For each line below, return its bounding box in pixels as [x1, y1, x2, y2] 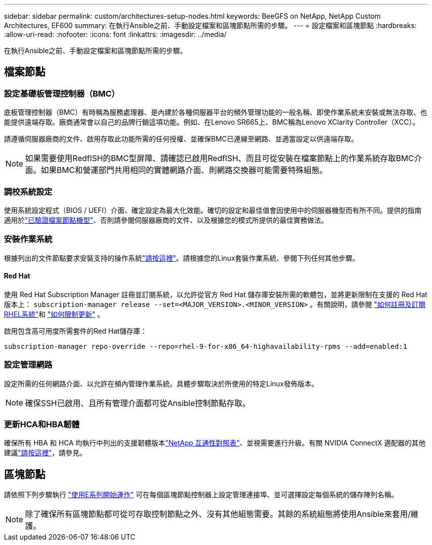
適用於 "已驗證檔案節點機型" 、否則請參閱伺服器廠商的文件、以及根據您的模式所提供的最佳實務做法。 [4, 215, 328, 224]
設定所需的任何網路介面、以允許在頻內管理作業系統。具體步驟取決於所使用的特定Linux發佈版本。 [4, 379, 319, 388]
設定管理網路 [4, 360, 53, 370]
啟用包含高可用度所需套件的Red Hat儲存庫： [4, 326, 147, 335]
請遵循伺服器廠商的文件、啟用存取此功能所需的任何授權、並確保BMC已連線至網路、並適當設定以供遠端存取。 [4, 135, 359, 143]
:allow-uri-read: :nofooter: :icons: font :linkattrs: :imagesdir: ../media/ [4, 30, 227, 38]
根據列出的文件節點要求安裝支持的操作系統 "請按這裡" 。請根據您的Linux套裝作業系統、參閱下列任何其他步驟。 [4, 253, 360, 262]
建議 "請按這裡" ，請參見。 [4, 448, 87, 457]
